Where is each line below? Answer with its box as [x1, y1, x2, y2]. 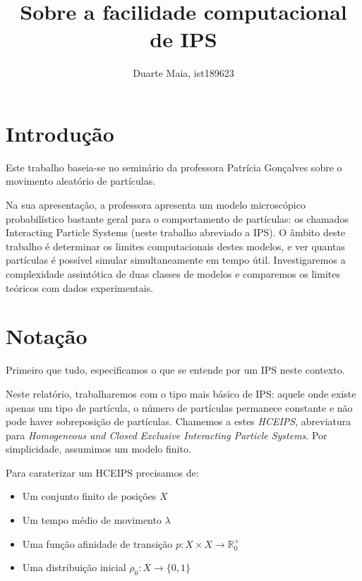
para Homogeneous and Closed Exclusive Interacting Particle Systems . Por [6, 427, 327, 442]
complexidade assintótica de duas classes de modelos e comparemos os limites [6, 267, 340, 281]
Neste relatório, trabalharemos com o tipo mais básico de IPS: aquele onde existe [6, 386, 356, 400]
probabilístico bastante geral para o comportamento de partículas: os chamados [6, 211, 349, 226]
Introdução [6, 118, 114, 147]
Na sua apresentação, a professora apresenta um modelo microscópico [6, 197, 306, 212]
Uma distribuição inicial [22, 560, 126, 575]
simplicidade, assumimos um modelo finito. [6, 441, 191, 456]
